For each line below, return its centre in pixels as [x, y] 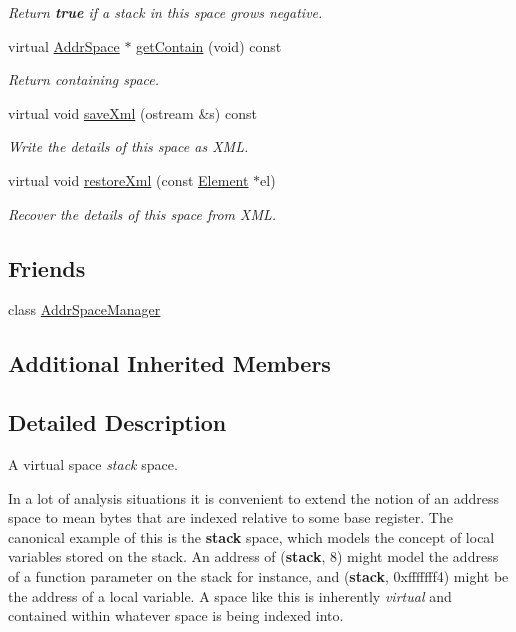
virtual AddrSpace [64, 45]
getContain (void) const [209, 45]
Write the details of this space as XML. [128, 146]
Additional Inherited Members [169, 363]
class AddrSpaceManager [84, 309]
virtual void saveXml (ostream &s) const [132, 112]
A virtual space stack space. [93, 463]
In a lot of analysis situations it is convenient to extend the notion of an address [253, 497]
